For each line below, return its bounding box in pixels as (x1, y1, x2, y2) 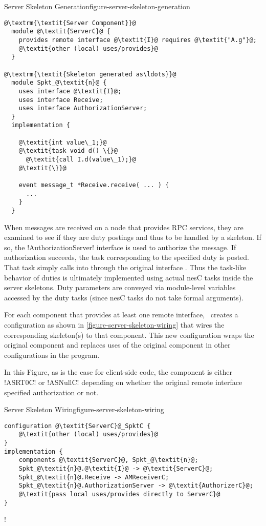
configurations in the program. (4, 349, 100, 360)
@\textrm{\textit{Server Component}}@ (4, 19, 136, 27)
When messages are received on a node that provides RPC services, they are (4, 221, 243, 232)
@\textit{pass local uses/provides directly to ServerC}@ (18, 491, 220, 498)
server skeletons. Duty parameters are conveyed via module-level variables (4, 282, 236, 293)
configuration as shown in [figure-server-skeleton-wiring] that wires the (4, 319, 225, 330)
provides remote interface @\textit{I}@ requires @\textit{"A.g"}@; (18, 36, 257, 44)
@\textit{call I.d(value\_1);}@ (26, 156, 136, 164)
